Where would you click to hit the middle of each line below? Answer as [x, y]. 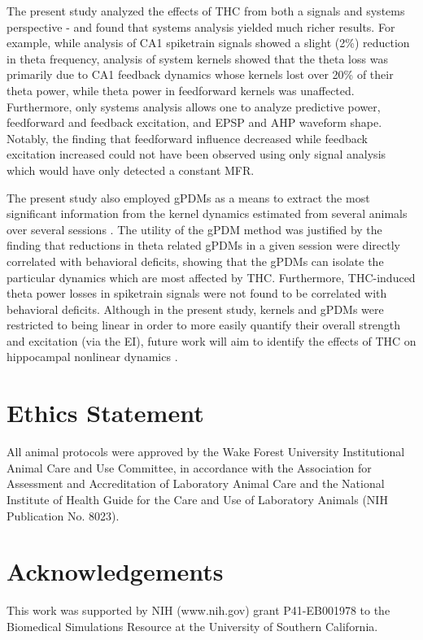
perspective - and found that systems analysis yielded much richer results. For [201, 26]
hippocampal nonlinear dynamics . [92, 357]
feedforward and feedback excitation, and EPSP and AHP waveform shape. [194, 122]
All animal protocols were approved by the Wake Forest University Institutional [206, 452]
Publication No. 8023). [63, 515]
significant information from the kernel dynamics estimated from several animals [207, 213]
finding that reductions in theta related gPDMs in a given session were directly [203, 245]
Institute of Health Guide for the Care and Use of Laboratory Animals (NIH [197, 499]
